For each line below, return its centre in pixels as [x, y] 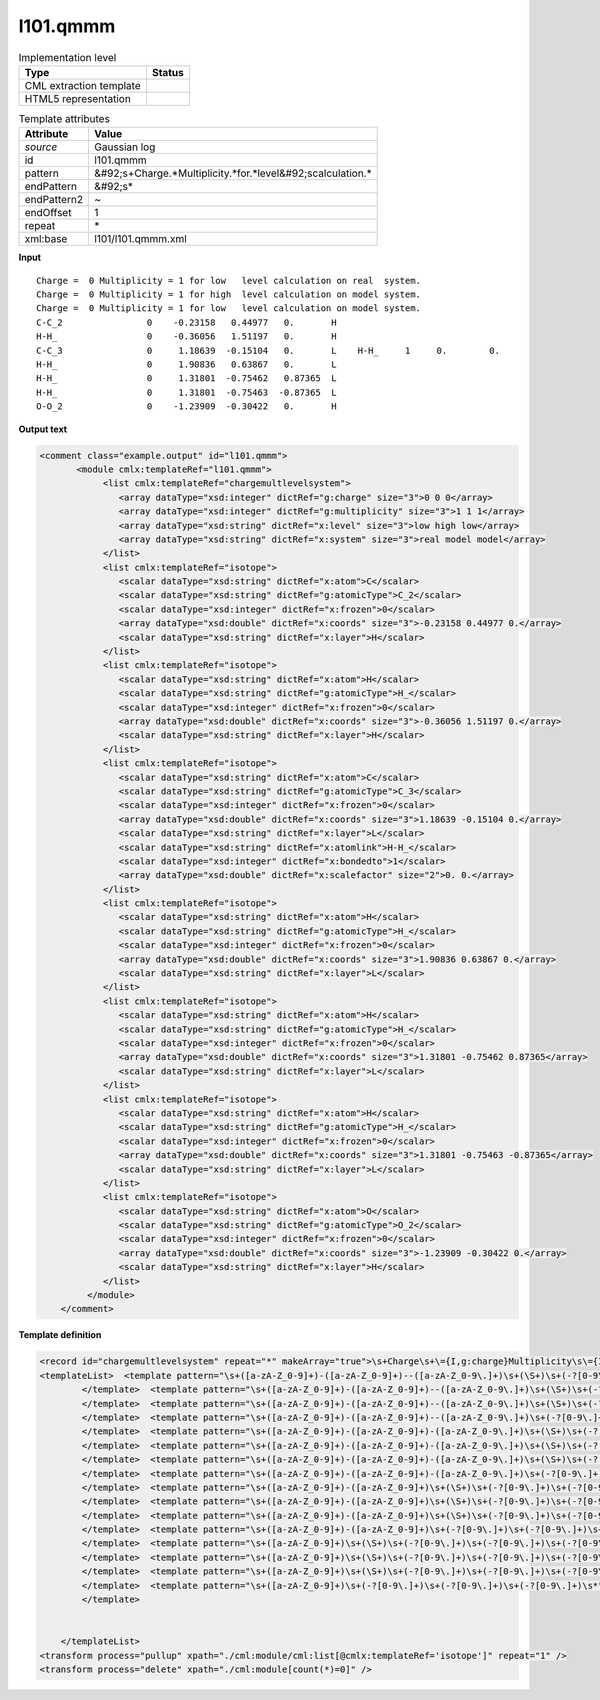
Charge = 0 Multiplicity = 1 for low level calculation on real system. [229, 280]
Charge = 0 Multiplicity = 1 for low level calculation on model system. [229, 308]
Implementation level [67, 57]
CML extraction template [82, 85]
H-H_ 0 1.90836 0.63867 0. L [186, 364]
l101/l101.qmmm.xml [140, 239]
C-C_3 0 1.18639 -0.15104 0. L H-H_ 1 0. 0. [268, 350]
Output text [43, 429]
